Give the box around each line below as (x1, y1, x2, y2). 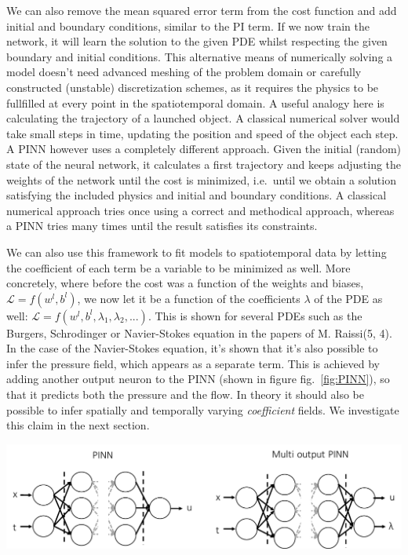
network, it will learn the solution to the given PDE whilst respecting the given (6, 33, 388, 49)
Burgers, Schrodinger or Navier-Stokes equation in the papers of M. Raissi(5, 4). (6, 324, 392, 341)
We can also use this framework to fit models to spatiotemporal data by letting (6, 243, 387, 260)
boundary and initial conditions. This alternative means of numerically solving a (6, 48, 393, 64)
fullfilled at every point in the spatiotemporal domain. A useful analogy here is (6, 94, 384, 111)
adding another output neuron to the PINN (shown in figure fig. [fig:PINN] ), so (6, 371, 390, 387)
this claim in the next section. (6, 417, 150, 433)
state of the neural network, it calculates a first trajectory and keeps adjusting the (6, 155, 402, 172)
